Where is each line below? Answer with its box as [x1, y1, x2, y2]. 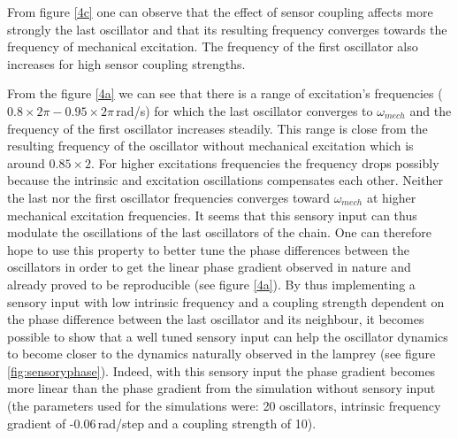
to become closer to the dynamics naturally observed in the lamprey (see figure [7, 344, 436, 363]
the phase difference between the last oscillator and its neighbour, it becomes [7, 310, 424, 328]
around [7, 153, 45, 172]
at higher [366, 188, 416, 206]
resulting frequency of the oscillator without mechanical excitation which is [7, 136, 414, 155]
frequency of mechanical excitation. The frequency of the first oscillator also [7, 37, 418, 56]
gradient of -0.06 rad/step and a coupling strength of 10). [7, 413, 317, 432]
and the [409, 101, 452, 119]
